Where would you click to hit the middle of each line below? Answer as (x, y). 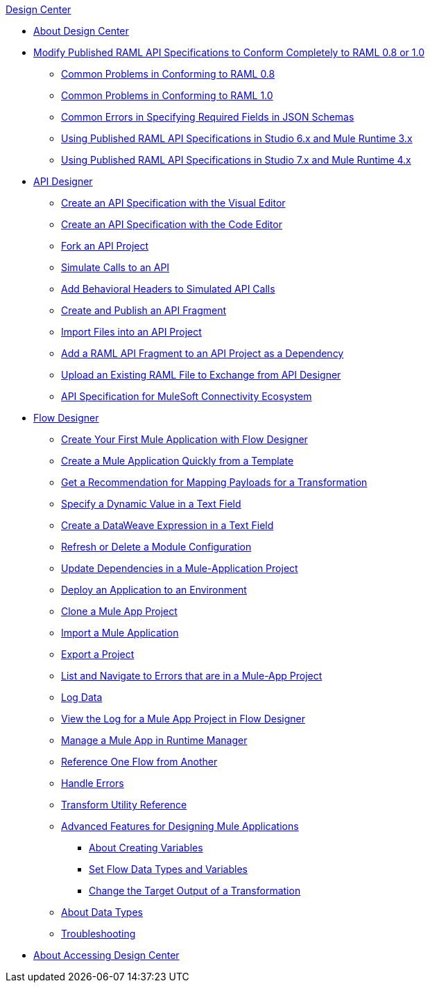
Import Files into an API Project (131, 332)
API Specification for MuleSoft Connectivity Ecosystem (187, 396)
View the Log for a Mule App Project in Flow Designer (183, 719)
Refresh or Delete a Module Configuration (156, 547)
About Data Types (102, 912)
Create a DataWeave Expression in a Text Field (167, 525)
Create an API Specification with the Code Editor (172, 224)
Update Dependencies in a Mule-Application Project (180, 568)
